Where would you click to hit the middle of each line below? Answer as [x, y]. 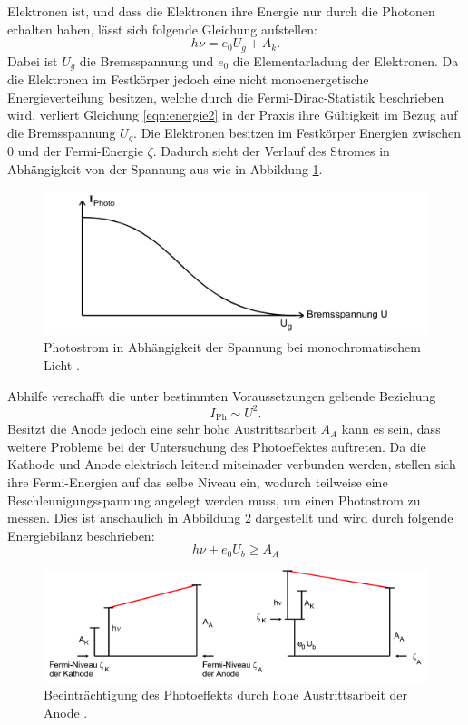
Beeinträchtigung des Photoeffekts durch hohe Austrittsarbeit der [226, 695]
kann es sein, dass [391, 429]
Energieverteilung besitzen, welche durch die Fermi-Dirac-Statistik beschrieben [226, 97]
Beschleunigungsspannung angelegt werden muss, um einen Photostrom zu [214, 500]
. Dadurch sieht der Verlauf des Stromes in [271, 151]
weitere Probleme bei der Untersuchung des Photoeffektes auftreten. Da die [217, 446]
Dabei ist [33, 60]
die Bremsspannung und [146, 60]
